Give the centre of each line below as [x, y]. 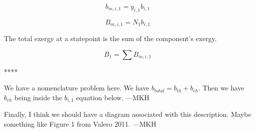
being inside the [38, 98]
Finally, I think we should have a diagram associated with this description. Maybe [128, 114]
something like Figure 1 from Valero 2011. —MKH [80, 124]
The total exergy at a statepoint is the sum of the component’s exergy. [110, 38]
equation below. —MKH [113, 98]
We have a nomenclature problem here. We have [77, 88]
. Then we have [221, 88]
